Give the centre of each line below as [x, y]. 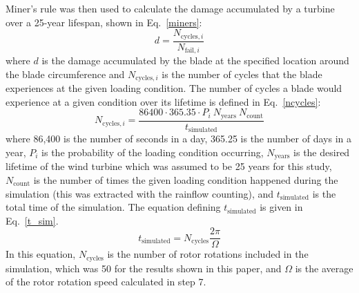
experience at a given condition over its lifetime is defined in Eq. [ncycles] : [163, 101]
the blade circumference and [65, 74]
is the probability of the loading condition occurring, [153, 152]
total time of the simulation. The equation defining [113, 207]
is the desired [322, 152]
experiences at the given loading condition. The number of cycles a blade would [174, 88]
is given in [281, 207]
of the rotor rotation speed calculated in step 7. [106, 282]
